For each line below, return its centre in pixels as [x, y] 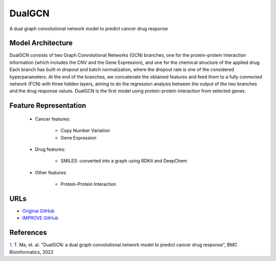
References [28, 233]
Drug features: [50, 149]
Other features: [51, 172]
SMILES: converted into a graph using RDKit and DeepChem [124, 161]
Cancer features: [53, 119]
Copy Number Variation [85, 131]
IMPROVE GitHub [40, 218]
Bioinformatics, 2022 [31, 252]
